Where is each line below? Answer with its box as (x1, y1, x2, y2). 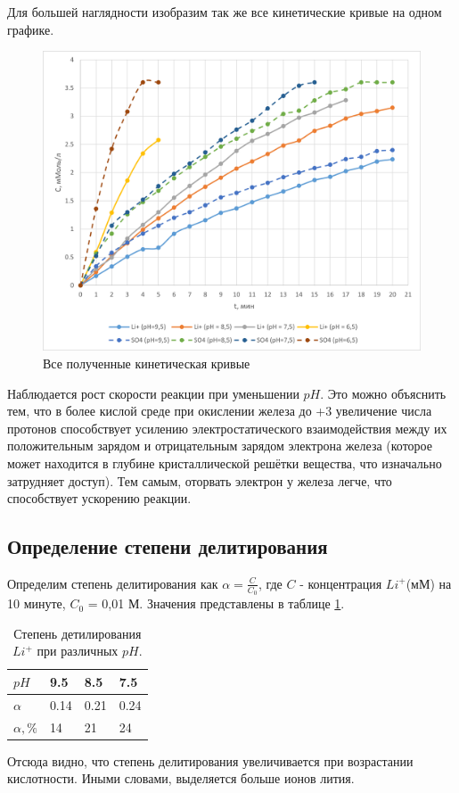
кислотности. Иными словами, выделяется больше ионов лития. (7, 769, 355, 788)
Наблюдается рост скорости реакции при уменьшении (7, 384, 299, 402)
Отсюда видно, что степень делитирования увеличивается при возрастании (7, 751, 414, 770)
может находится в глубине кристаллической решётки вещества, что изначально (7, 453, 442, 472)
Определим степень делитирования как (7, 574, 218, 592)
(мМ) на (406, 574, 452, 592)
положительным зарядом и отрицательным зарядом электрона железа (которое (7, 436, 432, 455)
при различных (37, 641, 119, 660)
